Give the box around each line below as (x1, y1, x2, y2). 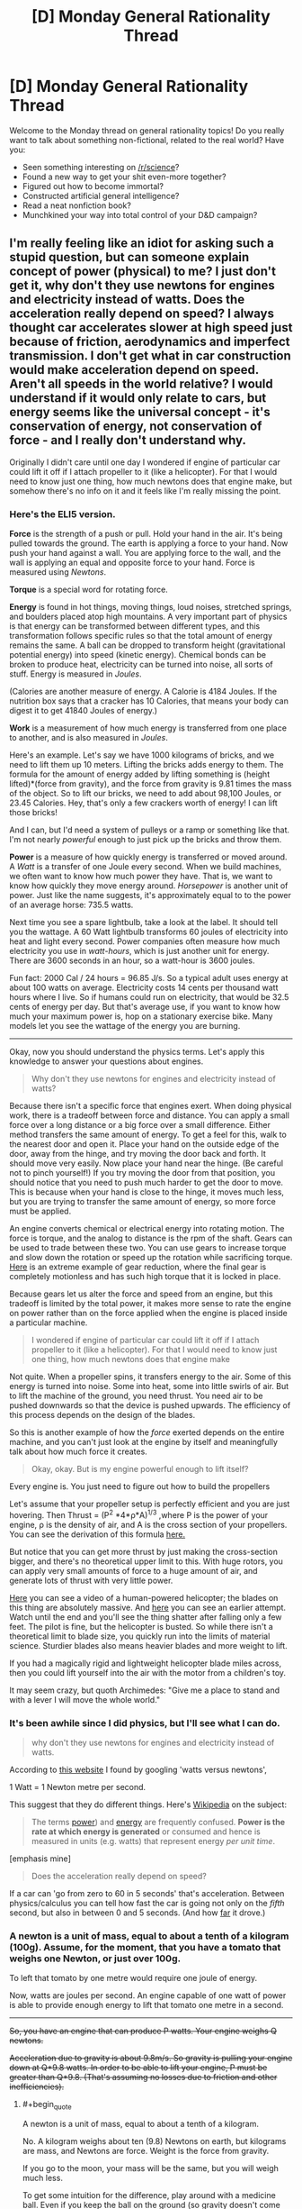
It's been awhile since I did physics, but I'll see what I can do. (9, 1716, 280, 1729)
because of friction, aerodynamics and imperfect (9, 334, 290, 350)
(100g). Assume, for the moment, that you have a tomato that (9, 1941, 281, 1953)
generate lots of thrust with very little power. (9, 1575, 173, 1586)
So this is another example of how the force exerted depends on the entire (9, 1427, 285, 1438)
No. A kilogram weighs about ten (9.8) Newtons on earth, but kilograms (22, 2136, 287, 2147)
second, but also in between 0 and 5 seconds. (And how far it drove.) (9, 1907, 266, 1918)
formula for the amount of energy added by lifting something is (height (9, 768, 271, 780)
